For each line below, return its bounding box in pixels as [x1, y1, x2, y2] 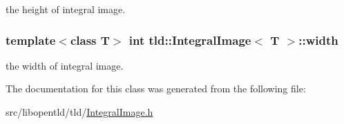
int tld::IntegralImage [128, 31, 251, 48]
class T [70, 31, 110, 48]
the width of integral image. [6, 58, 124, 72]
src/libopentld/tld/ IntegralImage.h [6, 105, 153, 118]
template [6, 31, 56, 48]
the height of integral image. [6, 2, 126, 16]
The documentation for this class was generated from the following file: [6, 81, 306, 96]
